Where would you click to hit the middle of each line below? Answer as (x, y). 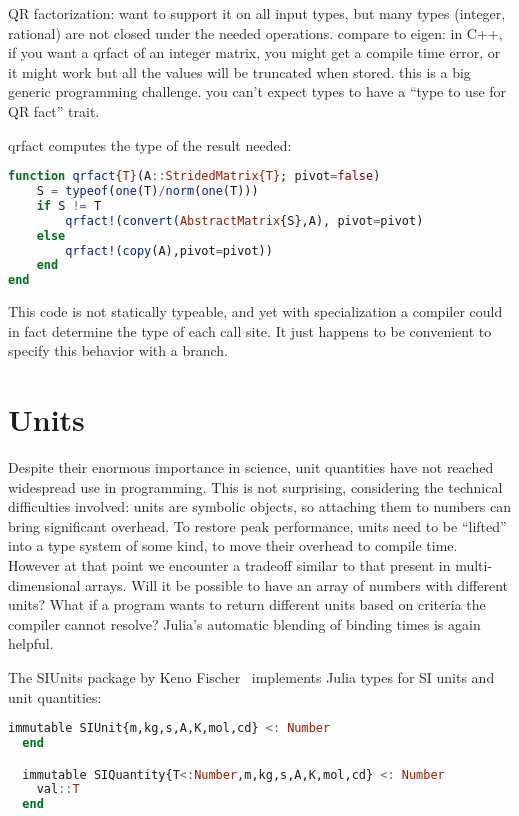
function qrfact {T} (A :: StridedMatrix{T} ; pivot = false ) (194, 176)
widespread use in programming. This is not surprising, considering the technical (255, 486)
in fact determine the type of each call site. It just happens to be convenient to (250, 330)
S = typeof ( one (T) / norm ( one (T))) (147, 191)
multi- (474, 565)
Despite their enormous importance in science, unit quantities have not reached (251, 467)
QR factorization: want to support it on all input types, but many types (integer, (257, 13)
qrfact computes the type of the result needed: (150, 144)
